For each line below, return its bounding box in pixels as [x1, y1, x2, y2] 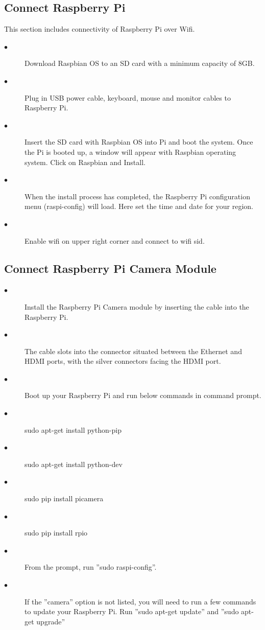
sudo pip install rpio [25, 527, 88, 538]
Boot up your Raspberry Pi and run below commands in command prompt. [25, 390, 261, 401]
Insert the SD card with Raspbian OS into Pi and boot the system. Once [25, 136, 253, 147]
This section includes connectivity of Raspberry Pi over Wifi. [4, 24, 195, 34]
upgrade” [36, 616, 65, 626]
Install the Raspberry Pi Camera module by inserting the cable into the [25, 301, 249, 312]
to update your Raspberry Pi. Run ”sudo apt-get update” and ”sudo [25, 606, 239, 617]
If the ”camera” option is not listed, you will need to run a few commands [25, 596, 256, 606]
